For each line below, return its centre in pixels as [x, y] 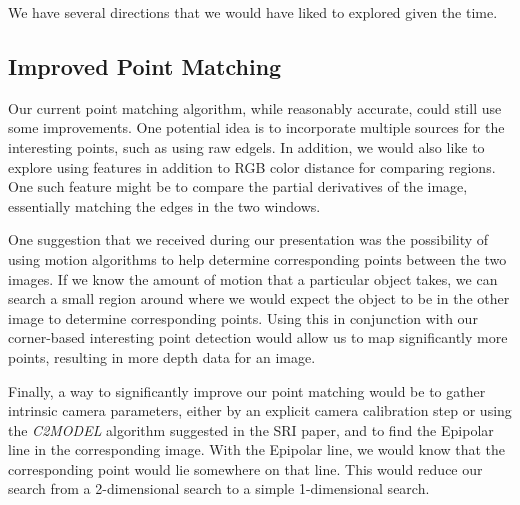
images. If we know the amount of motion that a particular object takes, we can [253, 278]
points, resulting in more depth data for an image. [162, 356]
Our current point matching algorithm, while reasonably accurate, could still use [255, 107]
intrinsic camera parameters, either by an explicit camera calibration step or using [260, 410]
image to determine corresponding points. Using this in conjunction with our [243, 317]
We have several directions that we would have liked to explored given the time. [253, 12]
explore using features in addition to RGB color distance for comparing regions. [252, 166]
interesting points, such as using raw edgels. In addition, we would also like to [246, 146]
